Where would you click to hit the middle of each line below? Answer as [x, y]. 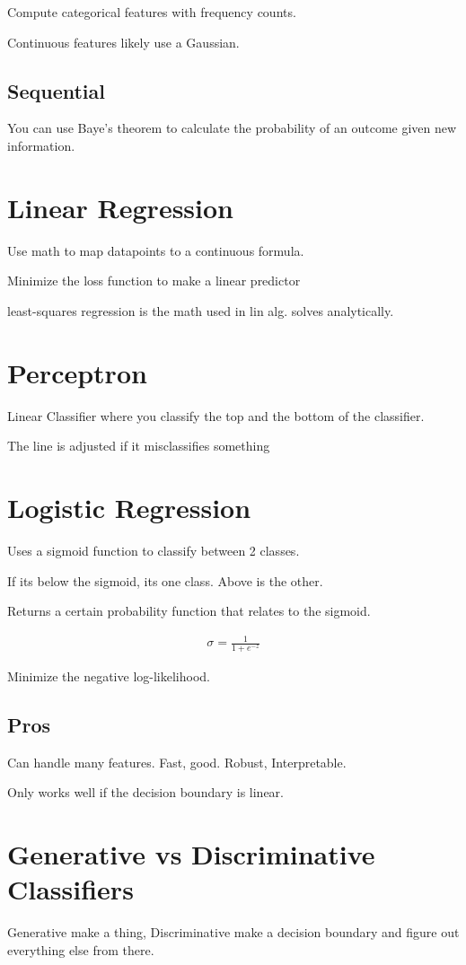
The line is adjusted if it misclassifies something [139, 446]
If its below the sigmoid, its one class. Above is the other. [165, 580]
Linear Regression [121, 207]
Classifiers [70, 889]
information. [41, 145]
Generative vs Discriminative [191, 854]
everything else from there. [81, 949]
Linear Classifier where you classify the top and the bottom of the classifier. [216, 415]
